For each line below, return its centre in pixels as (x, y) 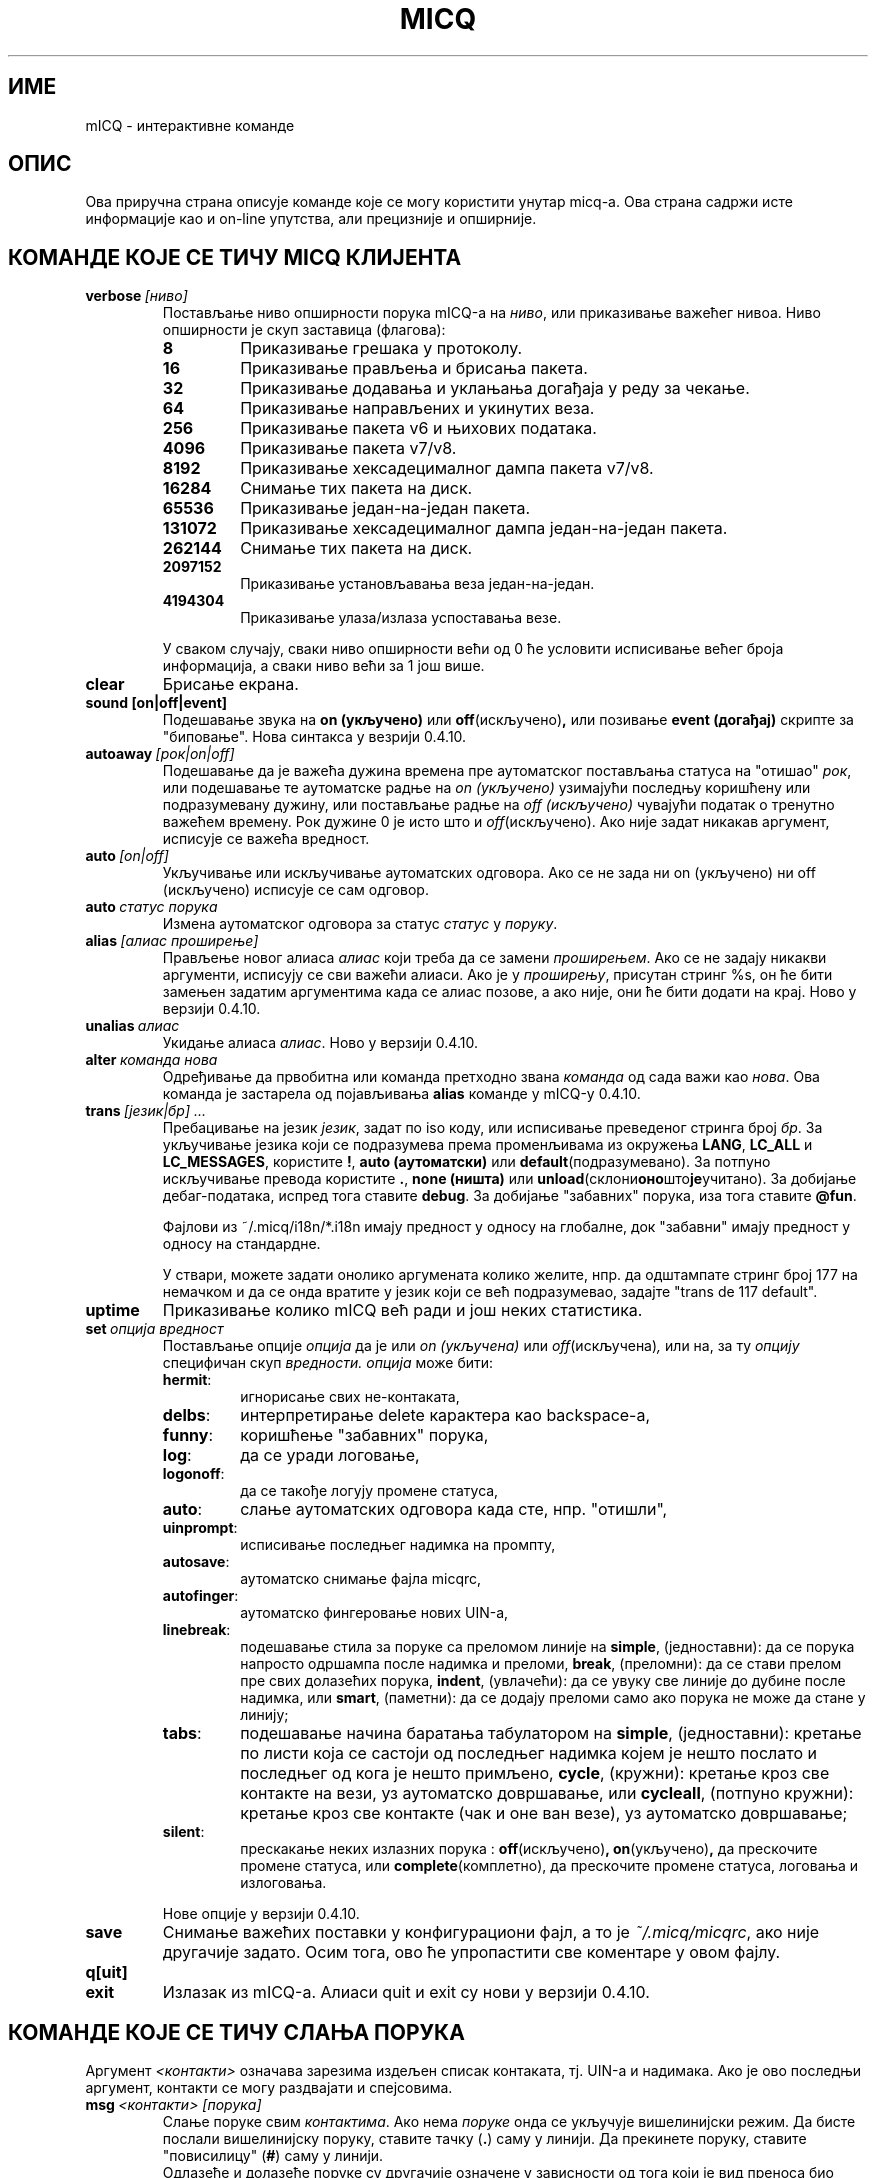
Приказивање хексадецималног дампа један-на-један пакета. (484, 528)
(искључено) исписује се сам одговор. (295, 890)
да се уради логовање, (330, 1455)
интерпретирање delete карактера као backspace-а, (445, 1415)
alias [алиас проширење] (172, 941)
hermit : (187, 1380)
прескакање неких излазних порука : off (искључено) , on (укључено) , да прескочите (529, 1849)
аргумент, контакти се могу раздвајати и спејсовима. (269, 2088)
